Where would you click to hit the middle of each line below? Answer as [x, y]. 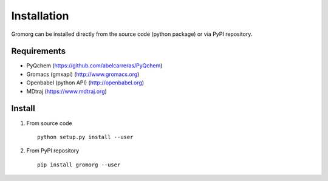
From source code [49, 123]
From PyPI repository [53, 151]
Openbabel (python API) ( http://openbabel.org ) [85, 83]
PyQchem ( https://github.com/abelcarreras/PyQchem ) [94, 66]
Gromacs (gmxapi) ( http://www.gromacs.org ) [83, 74]
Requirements [39, 51]
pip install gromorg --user [79, 165]
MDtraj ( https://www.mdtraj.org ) [67, 91]
